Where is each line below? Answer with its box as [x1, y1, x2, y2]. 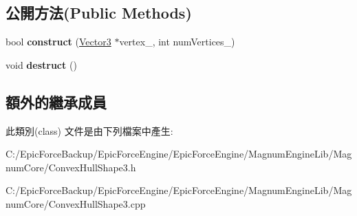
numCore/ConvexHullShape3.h [6, 160, 136, 174]
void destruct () [6, 57, 77, 72]
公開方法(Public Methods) [6, 2, 192, 23]
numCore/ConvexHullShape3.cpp [6, 196, 146, 210]
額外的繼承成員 [6, 91, 107, 112]
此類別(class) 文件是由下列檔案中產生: [6, 123, 173, 138]
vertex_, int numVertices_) [119, 34, 235, 49]
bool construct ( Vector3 [6, 34, 111, 49]
